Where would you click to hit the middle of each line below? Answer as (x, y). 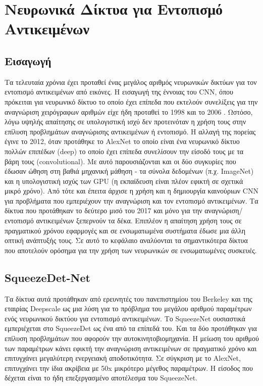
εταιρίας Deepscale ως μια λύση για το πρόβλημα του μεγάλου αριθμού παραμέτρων (128, 308)
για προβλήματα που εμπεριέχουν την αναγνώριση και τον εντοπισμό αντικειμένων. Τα (131, 200)
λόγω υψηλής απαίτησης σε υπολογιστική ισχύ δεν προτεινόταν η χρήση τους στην (125, 122)
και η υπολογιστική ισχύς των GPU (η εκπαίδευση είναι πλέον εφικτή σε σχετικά (124, 181)
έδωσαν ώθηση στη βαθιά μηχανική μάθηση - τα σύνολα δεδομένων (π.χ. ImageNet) (129, 171)
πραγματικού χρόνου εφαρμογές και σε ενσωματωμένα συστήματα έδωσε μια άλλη (125, 230)
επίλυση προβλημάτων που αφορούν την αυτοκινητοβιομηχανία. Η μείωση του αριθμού (132, 338)
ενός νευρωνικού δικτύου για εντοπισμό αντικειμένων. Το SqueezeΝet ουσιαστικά (125, 318)
